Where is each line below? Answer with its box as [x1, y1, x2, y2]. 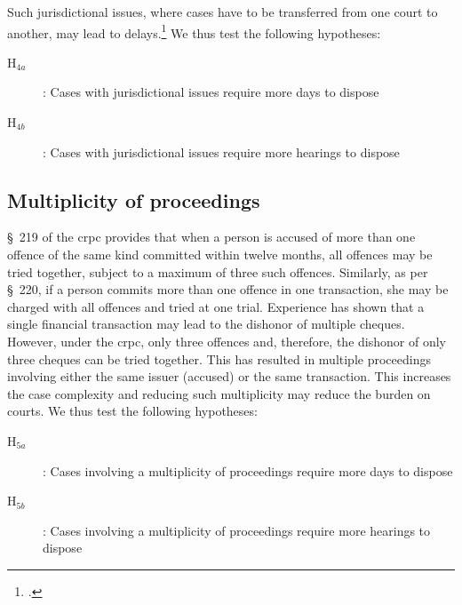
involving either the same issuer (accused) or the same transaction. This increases [7, 367, 451, 386]
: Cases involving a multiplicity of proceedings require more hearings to [43, 521, 431, 539]
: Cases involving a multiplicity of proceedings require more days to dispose [43, 461, 453, 480]
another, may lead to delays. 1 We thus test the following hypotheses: [7, 20, 381, 42]
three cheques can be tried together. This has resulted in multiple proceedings [7, 349, 431, 368]
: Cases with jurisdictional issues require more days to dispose [43, 83, 379, 101]
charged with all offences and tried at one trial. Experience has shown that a [7, 297, 425, 315]
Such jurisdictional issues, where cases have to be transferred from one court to [7, 3, 438, 20]
